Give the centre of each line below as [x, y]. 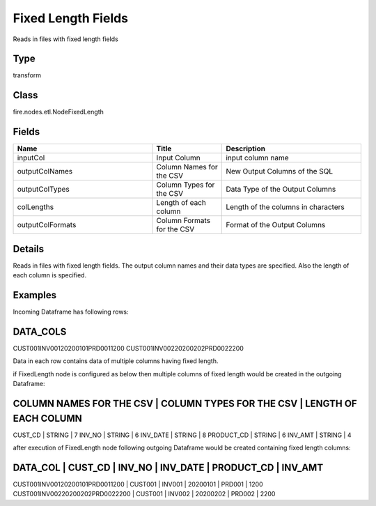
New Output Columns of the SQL [280, 171]
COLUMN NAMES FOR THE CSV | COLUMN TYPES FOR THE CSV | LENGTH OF [185, 403]
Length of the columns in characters [285, 207]
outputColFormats [47, 225]
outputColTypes [43, 190]
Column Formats [183, 221]
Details [29, 248]
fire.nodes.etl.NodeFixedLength [58, 112]
